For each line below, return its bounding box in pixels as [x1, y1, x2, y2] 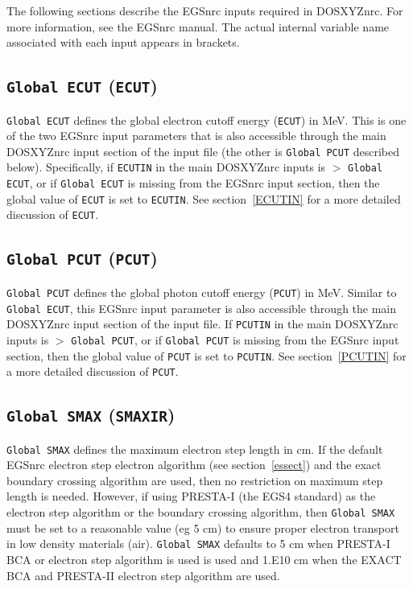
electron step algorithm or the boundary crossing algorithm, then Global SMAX [6, 504, 395, 521]
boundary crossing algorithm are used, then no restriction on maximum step [6, 472, 383, 488]
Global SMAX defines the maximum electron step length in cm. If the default [6, 440, 383, 457]
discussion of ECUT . [6, 206, 99, 223]
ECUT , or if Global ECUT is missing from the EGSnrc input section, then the [6, 175, 380, 192]
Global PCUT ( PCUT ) [6, 245, 158, 270]
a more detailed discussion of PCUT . [6, 363, 179, 380]
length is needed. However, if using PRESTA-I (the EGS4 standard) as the [6, 488, 376, 505]
